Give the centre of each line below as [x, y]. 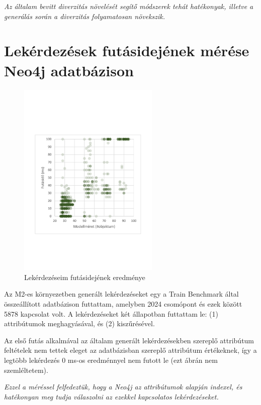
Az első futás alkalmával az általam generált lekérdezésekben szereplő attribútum [129, 340]
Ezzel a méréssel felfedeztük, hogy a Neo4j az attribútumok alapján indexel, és [123, 387]
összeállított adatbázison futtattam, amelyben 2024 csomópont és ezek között [123, 304]
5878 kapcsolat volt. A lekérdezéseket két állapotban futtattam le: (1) [111, 313]
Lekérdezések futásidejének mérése [127, 50]
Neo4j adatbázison [69, 70]
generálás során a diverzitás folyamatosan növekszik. [85, 16]
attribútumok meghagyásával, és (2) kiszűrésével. [79, 323]
